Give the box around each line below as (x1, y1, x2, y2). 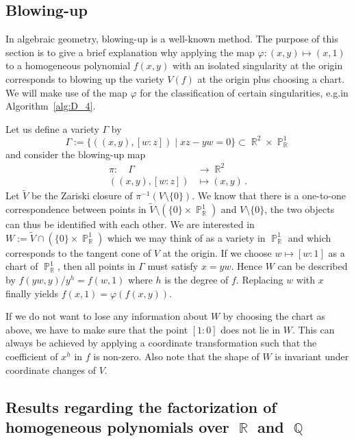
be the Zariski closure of (31, 188, 133, 203)
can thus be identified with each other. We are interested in (5, 217, 255, 231)
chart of (5, 259, 38, 273)
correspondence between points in (5, 202, 147, 216)
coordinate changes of (5, 362, 96, 377)
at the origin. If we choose (162, 245, 272, 260)
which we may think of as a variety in (107, 230, 266, 244)
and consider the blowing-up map (5, 147, 146, 161)
